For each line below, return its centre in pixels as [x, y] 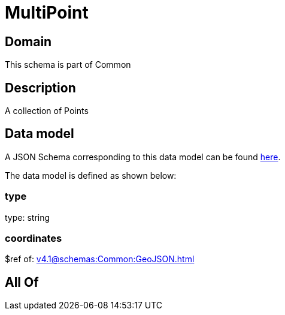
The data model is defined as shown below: [91, 175]
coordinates [34, 238]
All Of [22, 282]
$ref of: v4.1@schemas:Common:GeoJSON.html [100, 259]
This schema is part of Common [68, 65]
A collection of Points [47, 111]
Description [40, 88]
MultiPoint [47, 13]
